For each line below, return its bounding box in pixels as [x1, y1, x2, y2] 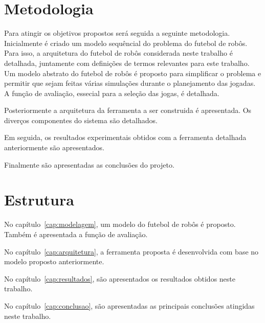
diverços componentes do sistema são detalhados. [4, 114, 158, 125]
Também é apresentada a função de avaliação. [4, 228, 148, 239]
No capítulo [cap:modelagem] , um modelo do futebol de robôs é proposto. [4, 219, 236, 229]
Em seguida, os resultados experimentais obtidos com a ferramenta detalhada [4, 132, 247, 143]
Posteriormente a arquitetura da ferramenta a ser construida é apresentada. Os [4, 105, 252, 116]
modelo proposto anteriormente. [4, 256, 104, 267]
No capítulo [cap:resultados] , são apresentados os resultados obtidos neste [4, 273, 236, 284]
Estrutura [4, 189, 74, 210]
